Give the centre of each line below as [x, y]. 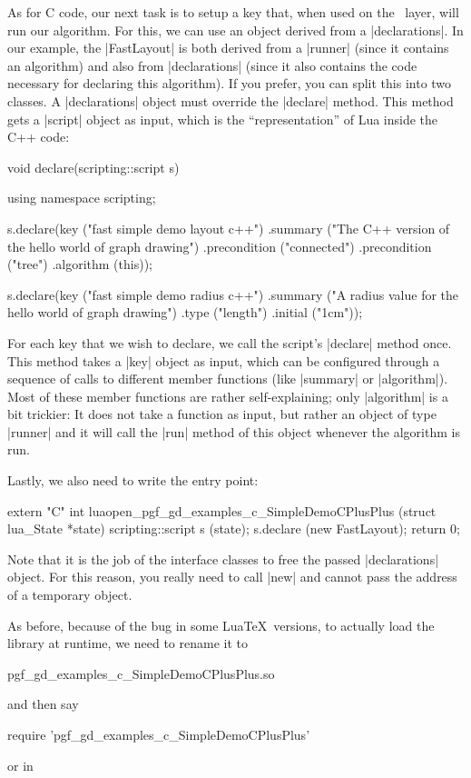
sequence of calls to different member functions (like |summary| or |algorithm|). [228, 379]
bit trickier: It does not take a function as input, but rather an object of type [222, 414]
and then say [43, 704]
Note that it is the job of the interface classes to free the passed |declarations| [223, 559]
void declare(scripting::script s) [93, 167]
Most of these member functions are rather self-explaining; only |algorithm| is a [228, 396]
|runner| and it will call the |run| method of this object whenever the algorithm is [234, 431]
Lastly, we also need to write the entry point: [133, 480]
